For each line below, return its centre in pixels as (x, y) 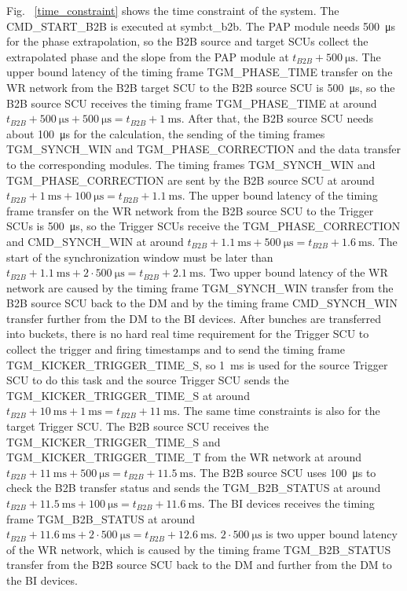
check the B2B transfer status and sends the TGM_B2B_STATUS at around (194, 488)
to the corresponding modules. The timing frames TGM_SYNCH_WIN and (191, 164)
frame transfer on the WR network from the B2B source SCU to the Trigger (190, 210)
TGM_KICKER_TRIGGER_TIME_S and (114, 441)
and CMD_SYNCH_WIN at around (95, 241)
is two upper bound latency (332, 534)
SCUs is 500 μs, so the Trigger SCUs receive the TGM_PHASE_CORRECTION (203, 226)
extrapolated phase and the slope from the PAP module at (148, 56)
